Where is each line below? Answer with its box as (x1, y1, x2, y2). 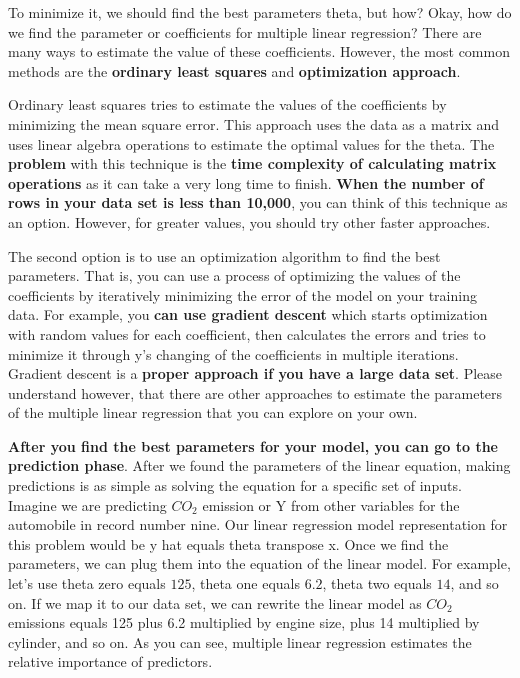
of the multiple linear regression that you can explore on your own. (8, 402, 418, 423)
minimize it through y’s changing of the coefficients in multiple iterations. (8, 343, 459, 364)
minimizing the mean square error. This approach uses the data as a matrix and (8, 113, 499, 134)
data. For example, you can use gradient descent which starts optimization (8, 304, 488, 325)
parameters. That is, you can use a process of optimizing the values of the (8, 265, 461, 286)
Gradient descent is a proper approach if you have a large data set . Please (8, 363, 503, 384)
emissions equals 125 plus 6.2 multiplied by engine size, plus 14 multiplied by (8, 612, 480, 633)
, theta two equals (322, 573, 432, 594)
